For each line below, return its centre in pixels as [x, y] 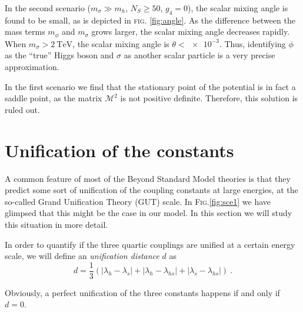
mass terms [25, 31]
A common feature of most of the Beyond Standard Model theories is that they [148, 178]
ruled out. [22, 109]
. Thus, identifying [252, 43]
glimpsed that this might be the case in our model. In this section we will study [149, 213]
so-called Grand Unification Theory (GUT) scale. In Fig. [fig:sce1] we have [138, 201]
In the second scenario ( [48, 8]
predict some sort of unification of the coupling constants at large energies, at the [151, 190]
